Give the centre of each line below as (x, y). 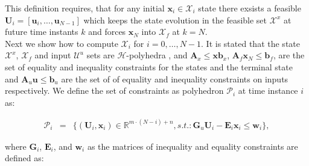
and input (53, 55)
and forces (107, 32)
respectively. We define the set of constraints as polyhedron (114, 91)
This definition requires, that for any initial (85, 8)
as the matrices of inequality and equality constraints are (193, 146)
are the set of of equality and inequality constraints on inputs (175, 78)
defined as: (24, 158)
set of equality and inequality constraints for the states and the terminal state (149, 66)
